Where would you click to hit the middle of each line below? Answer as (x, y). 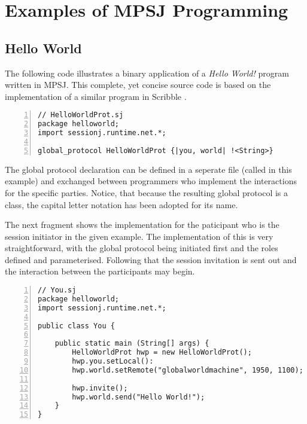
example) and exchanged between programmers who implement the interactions (151, 181)
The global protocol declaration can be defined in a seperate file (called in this (148, 169)
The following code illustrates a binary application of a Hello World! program (147, 73)
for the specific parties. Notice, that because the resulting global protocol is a (147, 192)
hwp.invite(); (100, 388)
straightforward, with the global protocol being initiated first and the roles (142, 248)
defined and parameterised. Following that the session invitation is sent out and (151, 259)
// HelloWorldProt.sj (81, 115)
